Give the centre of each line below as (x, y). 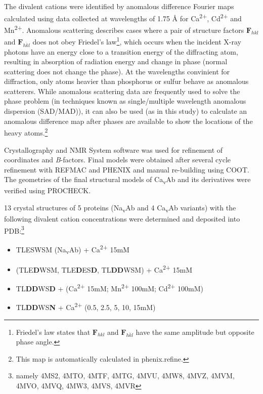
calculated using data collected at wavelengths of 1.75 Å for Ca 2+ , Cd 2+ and (123, 17)
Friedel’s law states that (53, 332)
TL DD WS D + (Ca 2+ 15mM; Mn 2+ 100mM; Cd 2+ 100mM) (109, 288)
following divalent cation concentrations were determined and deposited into (122, 219)
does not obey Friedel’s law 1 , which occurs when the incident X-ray (137, 41)
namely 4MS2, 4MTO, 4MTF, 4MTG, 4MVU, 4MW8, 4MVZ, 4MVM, (125, 376)
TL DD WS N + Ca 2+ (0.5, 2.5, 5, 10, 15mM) (86, 306)
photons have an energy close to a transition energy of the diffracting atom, (121, 51)
